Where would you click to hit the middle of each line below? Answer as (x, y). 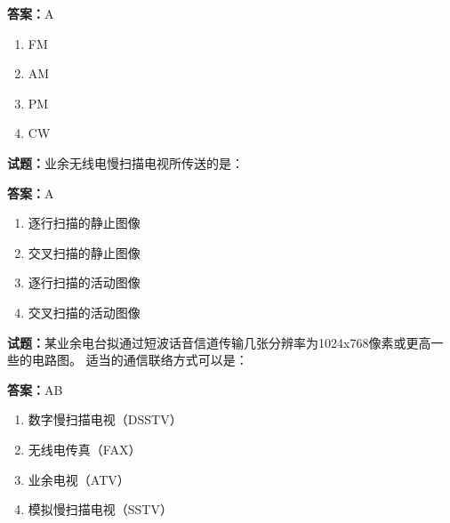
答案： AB (35, 389)
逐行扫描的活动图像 (84, 282)
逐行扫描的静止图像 (84, 223)
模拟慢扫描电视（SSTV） (100, 509)
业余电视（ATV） (79, 479)
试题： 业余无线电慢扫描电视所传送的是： (125, 162)
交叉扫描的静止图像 (84, 252)
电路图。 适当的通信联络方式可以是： (140, 360)
